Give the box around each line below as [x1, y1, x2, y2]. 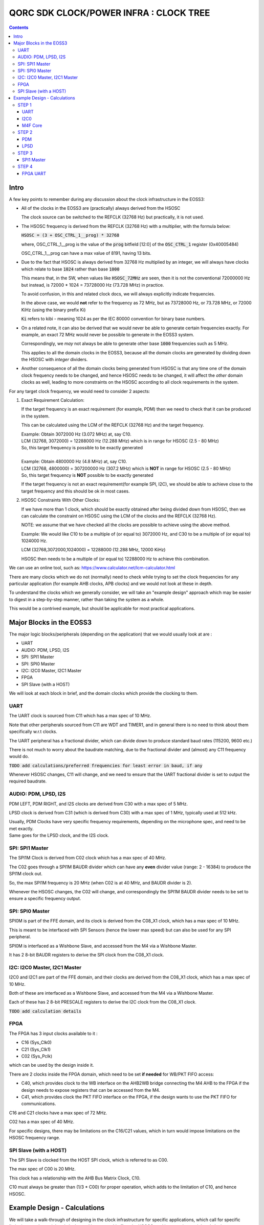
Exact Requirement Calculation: [21, 397, 85, 403]
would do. [9, 754, 29, 759]
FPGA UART [22, 171, 46, 176]
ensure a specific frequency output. [9, 896, 81, 902]
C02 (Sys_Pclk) [21, 1053, 52, 1059]
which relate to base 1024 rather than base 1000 [21, 266, 120, 272]
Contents [9, 24, 29, 30]
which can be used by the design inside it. [9, 1062, 94, 1068]
